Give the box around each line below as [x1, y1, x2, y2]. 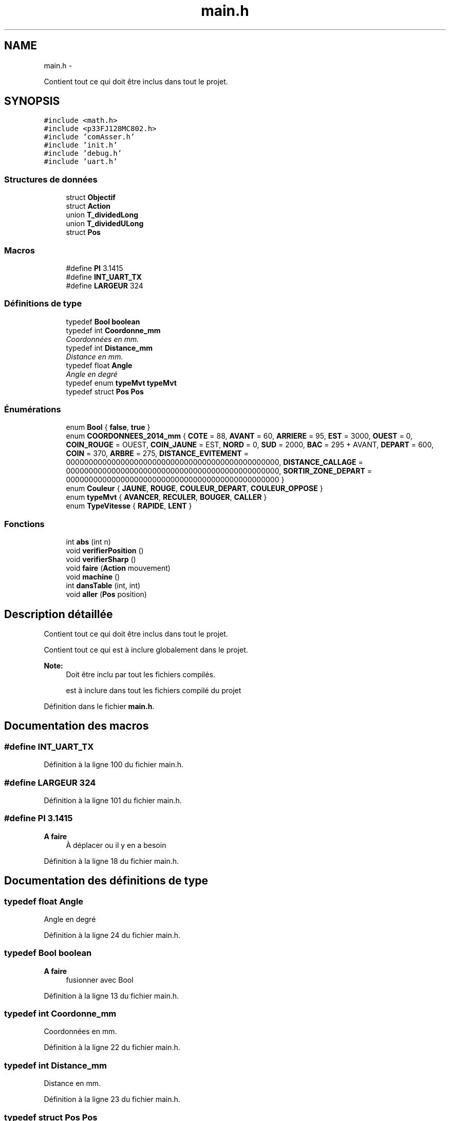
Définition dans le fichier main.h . [44, 702, 155, 711]
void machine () [66, 572, 120, 582]
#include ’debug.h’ [44, 149, 122, 158]
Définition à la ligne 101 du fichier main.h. [44, 796, 182, 805]
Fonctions [4, 518, 45, 529]
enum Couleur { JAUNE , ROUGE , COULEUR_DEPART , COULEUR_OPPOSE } [66, 484, 323, 493]
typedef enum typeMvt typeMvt [66, 378, 177, 387]
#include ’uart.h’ [44, 157, 118, 166]
